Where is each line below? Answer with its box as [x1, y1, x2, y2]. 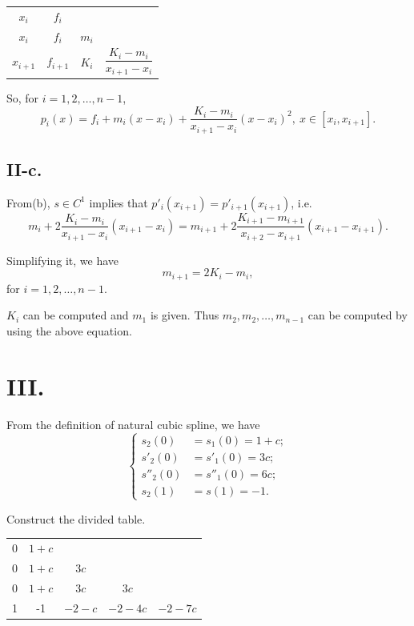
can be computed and [22, 307, 129, 323]
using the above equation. [6, 322, 132, 339]
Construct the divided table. [6, 510, 146, 527]
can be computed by [307, 307, 408, 323]
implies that [89, 194, 148, 211]
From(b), [6, 194, 50, 211]
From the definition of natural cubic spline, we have [6, 415, 260, 432]
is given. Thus [150, 307, 219, 323]
